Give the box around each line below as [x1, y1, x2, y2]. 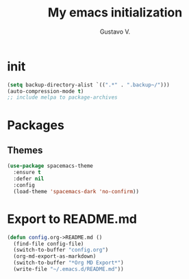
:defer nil [13, 175, 45, 182]
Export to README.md [7, 211, 137, 227]
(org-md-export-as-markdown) [13, 253, 97, 260]
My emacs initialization [47, 5, 183, 21]
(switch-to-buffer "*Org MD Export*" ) [13, 259, 125, 267]
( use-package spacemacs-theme [7, 162, 94, 169]
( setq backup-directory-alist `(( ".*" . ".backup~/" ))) [7, 81, 170, 88]
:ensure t [13, 169, 41, 176]
